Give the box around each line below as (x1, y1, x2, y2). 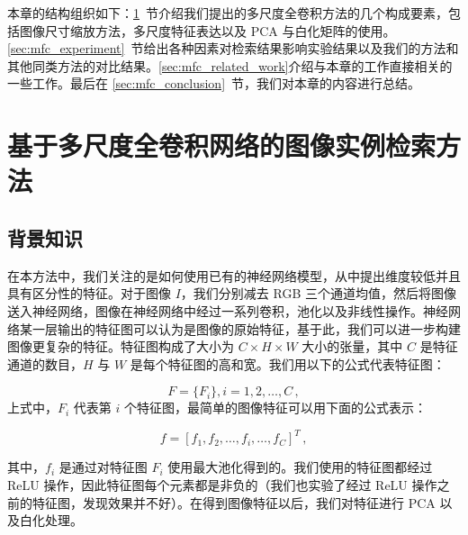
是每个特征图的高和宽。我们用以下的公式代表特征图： (130, 354, 445, 373)
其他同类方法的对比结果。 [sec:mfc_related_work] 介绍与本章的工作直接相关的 (7, 56, 453, 75)
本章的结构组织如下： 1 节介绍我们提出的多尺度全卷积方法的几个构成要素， (7, 4, 448, 22)
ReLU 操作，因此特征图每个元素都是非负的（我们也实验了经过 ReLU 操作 (7, 475, 437, 494)
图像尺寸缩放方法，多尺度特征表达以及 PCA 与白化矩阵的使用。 (19, 21, 396, 40)
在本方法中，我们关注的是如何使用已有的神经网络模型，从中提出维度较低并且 (7, 266, 461, 285)
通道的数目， (7, 354, 83, 373)
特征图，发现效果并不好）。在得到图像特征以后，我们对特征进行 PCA (31, 493, 436, 512)
